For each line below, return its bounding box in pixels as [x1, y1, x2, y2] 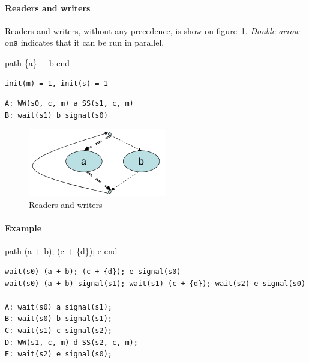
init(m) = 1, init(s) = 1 [5, 79, 108, 88]
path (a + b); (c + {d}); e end [5, 245, 118, 257]
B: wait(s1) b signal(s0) [5, 111, 108, 120]
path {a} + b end [5, 56, 70, 69]
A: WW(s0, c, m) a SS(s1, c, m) [5, 99, 134, 108]
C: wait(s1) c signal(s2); [5, 326, 112, 335]
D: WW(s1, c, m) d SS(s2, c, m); [5, 338, 138, 347]
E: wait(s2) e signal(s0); [5, 350, 112, 359]
